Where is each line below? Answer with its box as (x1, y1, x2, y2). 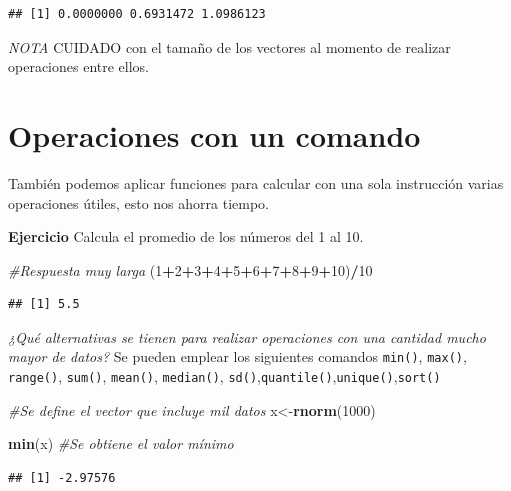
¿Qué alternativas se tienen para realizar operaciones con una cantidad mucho (8, 326, 486, 347)
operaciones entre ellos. (8, 56, 149, 77)
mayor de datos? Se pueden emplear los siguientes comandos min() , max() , (8, 346, 467, 367)
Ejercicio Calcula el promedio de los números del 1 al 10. (8, 226, 364, 247)
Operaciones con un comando (8, 114, 421, 155)
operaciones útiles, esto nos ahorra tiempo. (8, 192, 269, 213)
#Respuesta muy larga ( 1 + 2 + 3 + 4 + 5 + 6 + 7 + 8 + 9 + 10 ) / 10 (8, 259, 373, 280)
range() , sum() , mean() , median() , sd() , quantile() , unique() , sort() (8, 366, 441, 387)
